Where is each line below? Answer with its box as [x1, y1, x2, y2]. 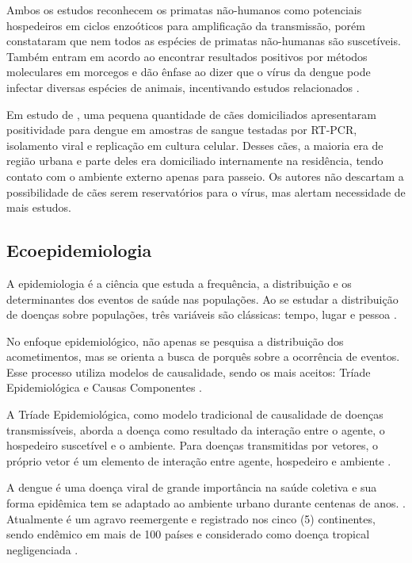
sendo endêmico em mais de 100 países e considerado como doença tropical [6, 526, 370, 542]
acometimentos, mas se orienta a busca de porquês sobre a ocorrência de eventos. [6, 348, 400, 365]
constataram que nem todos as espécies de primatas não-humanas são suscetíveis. [6, 33, 401, 49]
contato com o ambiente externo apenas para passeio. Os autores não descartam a [6, 167, 404, 184]
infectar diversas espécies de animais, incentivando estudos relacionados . [6, 79, 360, 95]
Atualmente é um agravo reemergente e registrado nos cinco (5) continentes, [6, 510, 376, 527]
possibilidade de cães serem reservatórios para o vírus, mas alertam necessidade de [6, 183, 406, 200]
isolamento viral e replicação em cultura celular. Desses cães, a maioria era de [6, 136, 383, 153]
